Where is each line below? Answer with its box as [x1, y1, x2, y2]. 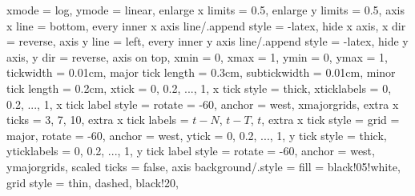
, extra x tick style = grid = [261, 111, 400, 128]
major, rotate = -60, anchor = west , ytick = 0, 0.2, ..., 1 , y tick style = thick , [6, 126, 387, 143]
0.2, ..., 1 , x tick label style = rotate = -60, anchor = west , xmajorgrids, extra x [6, 95, 399, 112]
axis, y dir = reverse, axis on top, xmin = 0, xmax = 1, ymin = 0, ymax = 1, [6, 48, 388, 65]
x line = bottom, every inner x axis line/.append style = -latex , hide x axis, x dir [6, 17, 406, 34]
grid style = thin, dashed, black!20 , [6, 174, 179, 190]
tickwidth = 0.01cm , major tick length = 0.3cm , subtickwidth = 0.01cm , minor [6, 64, 396, 81]
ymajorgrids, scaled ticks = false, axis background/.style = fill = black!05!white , [6, 158, 401, 174]
